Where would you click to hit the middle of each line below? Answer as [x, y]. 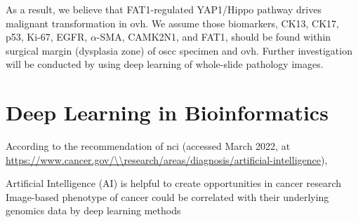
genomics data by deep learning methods [93, 210]
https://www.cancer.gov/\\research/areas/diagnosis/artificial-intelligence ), [167, 159]
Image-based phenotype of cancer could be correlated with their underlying [167, 196]
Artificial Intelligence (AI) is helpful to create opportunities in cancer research [174, 183]
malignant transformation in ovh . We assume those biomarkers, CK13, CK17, [173, 23]
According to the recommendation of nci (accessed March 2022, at [148, 146]
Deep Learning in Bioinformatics [167, 112]
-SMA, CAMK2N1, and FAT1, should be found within [214, 37]
